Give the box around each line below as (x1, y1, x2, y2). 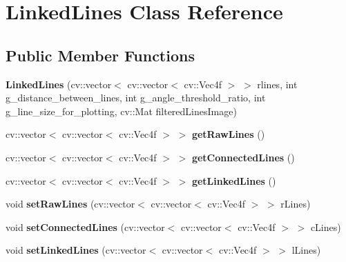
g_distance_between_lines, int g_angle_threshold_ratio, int (6, 90, 266, 105)
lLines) (291, 243, 321, 257)
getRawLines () (191, 127, 265, 141)
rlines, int (257, 77, 298, 91)
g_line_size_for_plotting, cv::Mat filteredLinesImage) (6, 103, 237, 118)
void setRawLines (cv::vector (6, 196, 135, 211)
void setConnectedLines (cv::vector (6, 219, 165, 234)
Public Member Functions (6, 44, 195, 65)
